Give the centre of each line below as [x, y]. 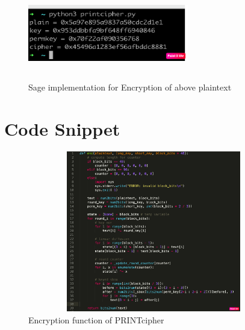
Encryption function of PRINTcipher [96, 319]
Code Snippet [62, 128]
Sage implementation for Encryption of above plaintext [130, 87]
